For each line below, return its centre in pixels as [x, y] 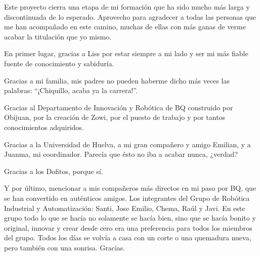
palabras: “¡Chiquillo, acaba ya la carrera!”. [71, 90]
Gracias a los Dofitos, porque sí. [54, 171]
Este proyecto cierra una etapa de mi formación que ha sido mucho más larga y [127, 7]
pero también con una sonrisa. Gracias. [65, 247]
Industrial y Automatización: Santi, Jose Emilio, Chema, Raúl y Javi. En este [125, 208]
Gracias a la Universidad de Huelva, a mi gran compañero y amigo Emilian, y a [127, 144]
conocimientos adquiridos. [44, 127]
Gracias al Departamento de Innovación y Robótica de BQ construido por [119, 107]
